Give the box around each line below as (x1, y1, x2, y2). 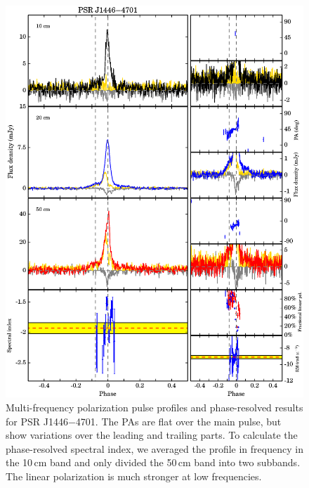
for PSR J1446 (6, 413, 68, 428)
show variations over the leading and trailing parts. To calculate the (6, 428, 298, 442)
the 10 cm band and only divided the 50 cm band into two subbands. (6, 455, 301, 470)
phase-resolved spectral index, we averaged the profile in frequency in (6, 441, 303, 456)
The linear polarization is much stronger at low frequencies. (6, 468, 262, 483)
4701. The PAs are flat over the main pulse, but (75, 413, 282, 428)
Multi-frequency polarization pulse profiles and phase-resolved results (6, 399, 303, 414)
